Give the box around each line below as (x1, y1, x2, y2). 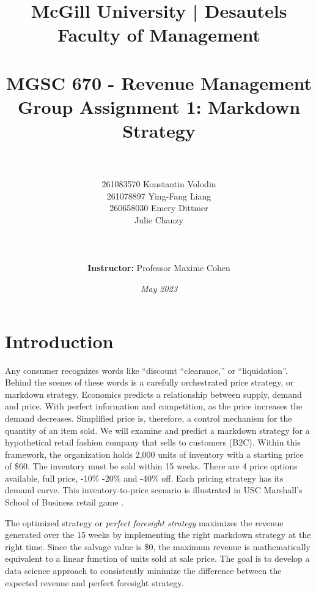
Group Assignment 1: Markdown (17, 94, 301, 119)
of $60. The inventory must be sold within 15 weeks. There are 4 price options (5, 460, 298, 472)
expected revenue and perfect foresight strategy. (5, 576, 184, 589)
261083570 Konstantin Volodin (101, 177, 216, 190)
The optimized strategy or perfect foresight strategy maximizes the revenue (5, 516, 284, 529)
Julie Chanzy (134, 214, 183, 226)
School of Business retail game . (5, 496, 124, 509)
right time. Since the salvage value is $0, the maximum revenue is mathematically (5, 540, 310, 553)
